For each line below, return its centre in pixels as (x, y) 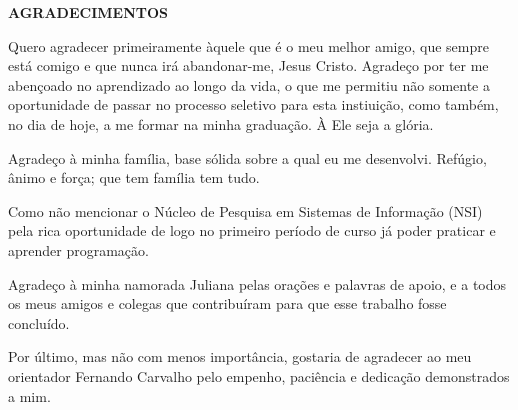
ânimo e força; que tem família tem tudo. (134, 177)
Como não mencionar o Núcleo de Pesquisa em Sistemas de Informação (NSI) (245, 210)
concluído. (39, 322)
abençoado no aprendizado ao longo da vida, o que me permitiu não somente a (249, 84)
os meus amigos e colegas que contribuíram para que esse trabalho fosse (227, 303)
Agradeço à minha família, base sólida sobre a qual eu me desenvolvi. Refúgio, (247, 157)
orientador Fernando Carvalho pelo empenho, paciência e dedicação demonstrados (259, 375)
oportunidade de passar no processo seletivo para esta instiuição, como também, (253, 104)
